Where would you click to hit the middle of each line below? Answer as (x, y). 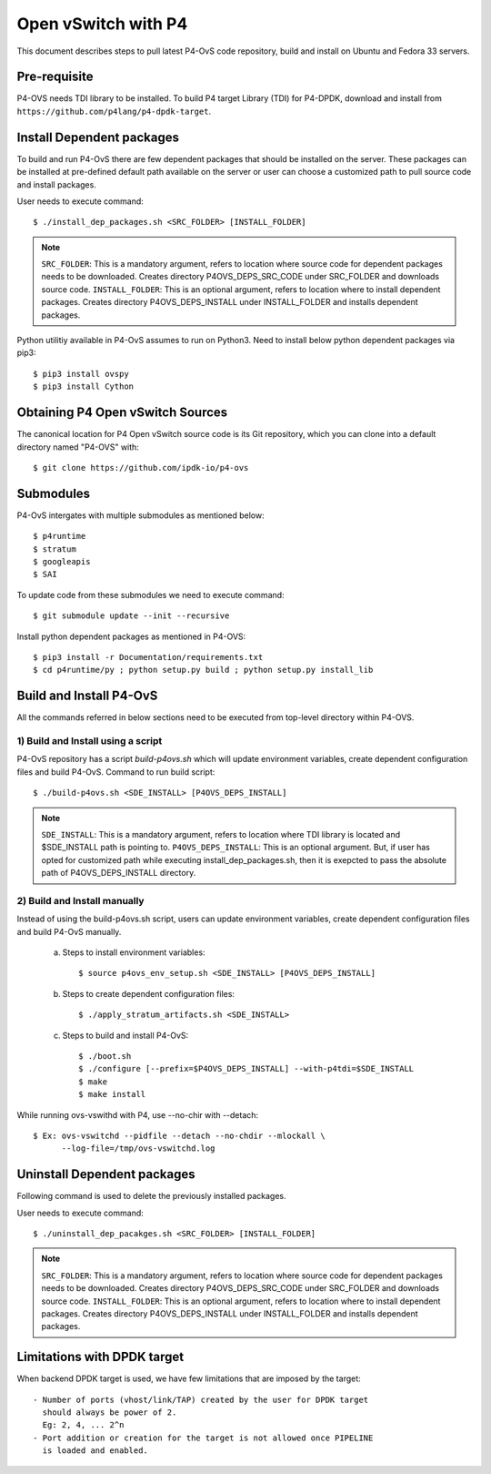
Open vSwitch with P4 (102, 24)
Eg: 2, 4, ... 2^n (83, 1425)
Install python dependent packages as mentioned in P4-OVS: (131, 636)
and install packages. (57, 184)
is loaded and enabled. (95, 1451)
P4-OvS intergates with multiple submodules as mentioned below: (140, 515)
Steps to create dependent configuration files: (149, 993)
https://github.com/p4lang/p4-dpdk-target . (114, 111)
